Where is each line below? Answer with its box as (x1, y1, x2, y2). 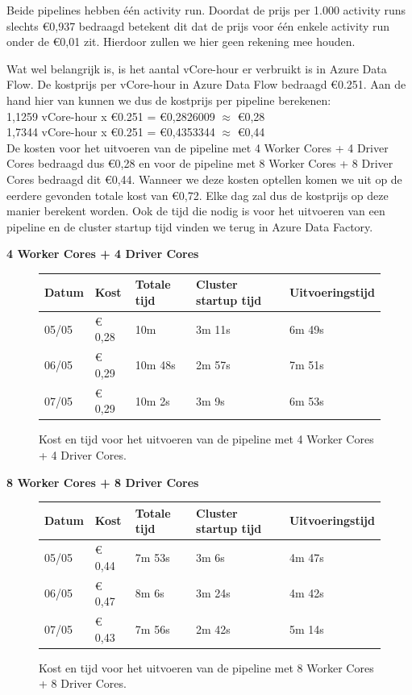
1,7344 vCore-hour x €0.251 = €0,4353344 (6, 123, 215, 140)
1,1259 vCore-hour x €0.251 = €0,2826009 (6, 107, 215, 124)
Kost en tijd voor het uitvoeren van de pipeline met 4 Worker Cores (39, 431, 374, 447)
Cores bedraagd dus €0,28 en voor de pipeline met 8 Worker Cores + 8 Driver (6, 155, 393, 172)
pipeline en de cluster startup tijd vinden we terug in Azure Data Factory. (6, 218, 373, 235)
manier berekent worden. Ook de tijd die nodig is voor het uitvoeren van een (6, 202, 385, 219)
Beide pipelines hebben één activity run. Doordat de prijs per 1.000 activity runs (6, 2, 406, 18)
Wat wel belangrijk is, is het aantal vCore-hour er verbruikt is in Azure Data (6, 60, 387, 77)
